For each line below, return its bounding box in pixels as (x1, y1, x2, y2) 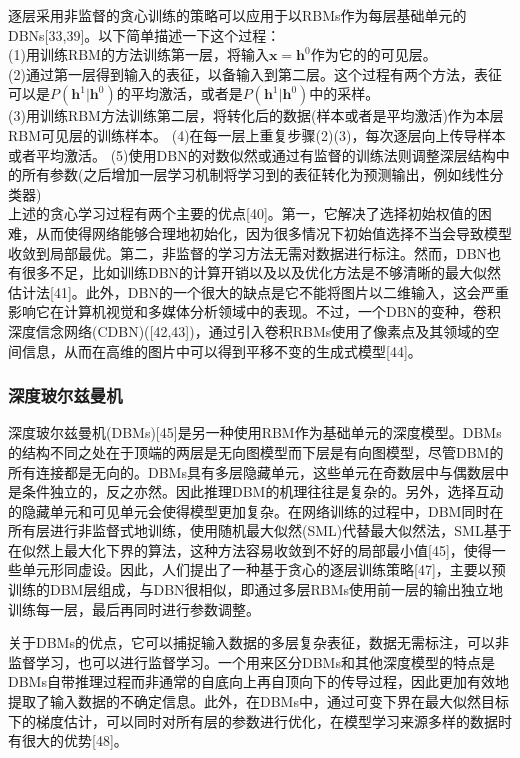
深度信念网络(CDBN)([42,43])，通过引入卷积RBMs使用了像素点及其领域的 (8, 320, 486, 341)
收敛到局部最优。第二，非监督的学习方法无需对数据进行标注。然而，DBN (8, 242, 488, 263)
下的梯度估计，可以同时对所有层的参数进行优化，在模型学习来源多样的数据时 (8, 710, 512, 731)
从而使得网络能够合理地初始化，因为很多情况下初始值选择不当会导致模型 (35, 222, 512, 243)
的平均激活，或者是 (116, 83, 243, 104)
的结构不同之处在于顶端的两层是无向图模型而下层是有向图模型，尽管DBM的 (8, 441, 504, 462)
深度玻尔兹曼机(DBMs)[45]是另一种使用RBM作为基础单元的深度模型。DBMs (8, 422, 502, 443)
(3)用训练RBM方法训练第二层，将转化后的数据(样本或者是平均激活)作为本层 (8, 105, 504, 126)
